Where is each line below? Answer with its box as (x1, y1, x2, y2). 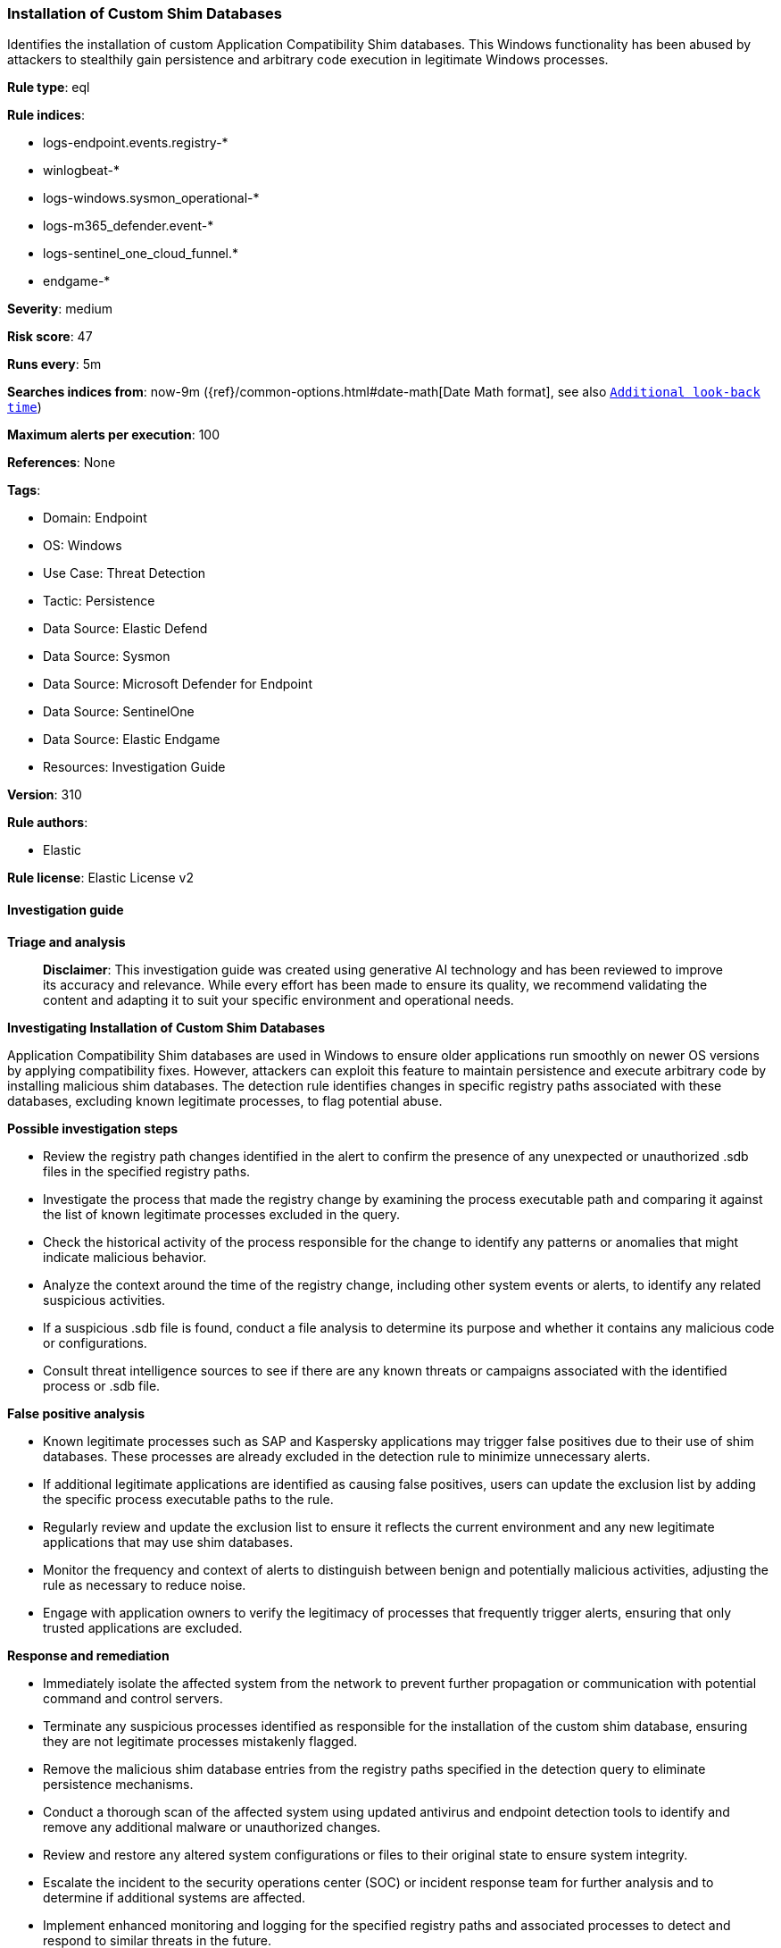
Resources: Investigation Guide (43, 759, 226, 775)
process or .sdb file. (43, 1377, 161, 1393)
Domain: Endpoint (43, 510, 147, 526)
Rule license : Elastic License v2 (7, 870, 194, 886)
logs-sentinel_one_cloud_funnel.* (43, 246, 239, 262)
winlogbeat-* (43, 163, 120, 179)
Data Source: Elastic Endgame (43, 732, 220, 748)
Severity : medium (7, 301, 113, 317)
